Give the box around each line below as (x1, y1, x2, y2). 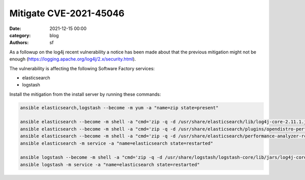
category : (9, 32, 31, 38)
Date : (9, 25, 21, 32)
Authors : (9, 40, 29, 46)
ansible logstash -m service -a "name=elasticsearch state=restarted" (20, 162, 200, 167)
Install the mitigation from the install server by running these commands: (9, 91, 161, 97)
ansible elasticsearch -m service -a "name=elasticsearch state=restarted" (20, 140, 213, 146)
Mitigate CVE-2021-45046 (9, 8, 125, 19)
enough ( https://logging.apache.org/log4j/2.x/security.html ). (9, 56, 136, 62)
